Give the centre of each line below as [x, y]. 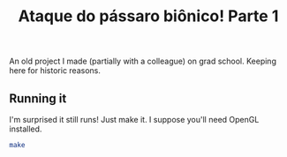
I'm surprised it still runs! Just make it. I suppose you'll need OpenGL [134, 120]
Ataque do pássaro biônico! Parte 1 [148, 16]
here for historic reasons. [55, 71]
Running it [38, 98]
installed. [26, 129]
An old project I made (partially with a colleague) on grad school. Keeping [143, 61]
